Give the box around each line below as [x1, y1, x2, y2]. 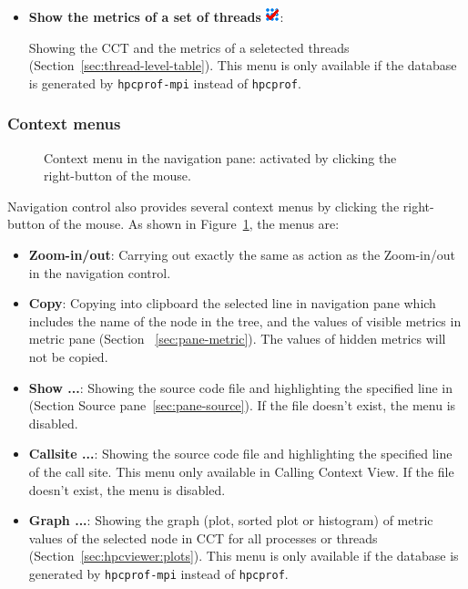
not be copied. [28, 347, 108, 366]
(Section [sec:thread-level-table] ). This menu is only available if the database [28, 56, 457, 75]
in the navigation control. [28, 263, 171, 282]
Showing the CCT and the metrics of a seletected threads [28, 37, 350, 57]
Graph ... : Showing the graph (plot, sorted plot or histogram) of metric [28, 511, 433, 530]
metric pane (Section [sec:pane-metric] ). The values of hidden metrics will [28, 329, 446, 348]
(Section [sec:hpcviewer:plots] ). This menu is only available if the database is [28, 546, 459, 565]
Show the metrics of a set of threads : [28, 7, 284, 26]
